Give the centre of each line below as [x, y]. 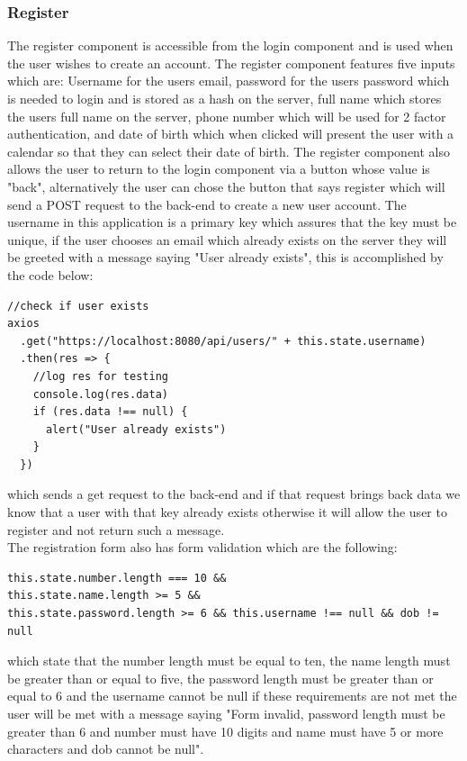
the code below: [50, 274]
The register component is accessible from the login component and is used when [230, 45]
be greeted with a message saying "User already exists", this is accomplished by [225, 257]
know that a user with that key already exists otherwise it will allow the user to [227, 512]
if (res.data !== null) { [110, 412]
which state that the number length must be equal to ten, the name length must [229, 661]
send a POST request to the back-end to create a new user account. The [207, 204]
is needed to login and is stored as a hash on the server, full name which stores [225, 98]
